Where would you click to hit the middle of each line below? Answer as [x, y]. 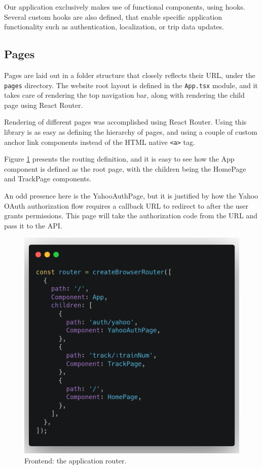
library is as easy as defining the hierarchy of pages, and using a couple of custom [131, 132]
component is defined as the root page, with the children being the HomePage [125, 168]
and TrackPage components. [48, 179]
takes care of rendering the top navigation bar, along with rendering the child [124, 95]
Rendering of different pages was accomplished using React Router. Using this [125, 122]
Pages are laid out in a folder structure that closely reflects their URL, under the [130, 75]
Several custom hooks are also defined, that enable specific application [113, 16]
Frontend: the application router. [76, 460]
